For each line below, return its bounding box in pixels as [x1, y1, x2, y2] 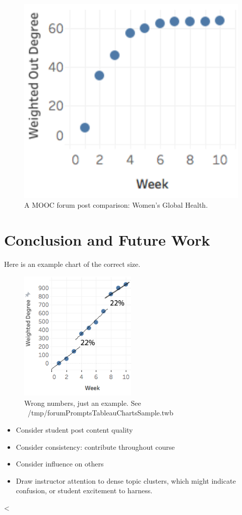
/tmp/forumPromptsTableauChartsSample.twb [27, 407, 173, 418]
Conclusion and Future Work [4, 229, 210, 250]
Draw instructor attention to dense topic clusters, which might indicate [16, 475, 236, 486]
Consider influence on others [16, 458, 104, 469]
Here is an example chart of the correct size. [4, 259, 141, 269]
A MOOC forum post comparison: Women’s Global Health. [24, 200, 208, 210]
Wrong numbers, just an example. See [24, 397, 141, 408]
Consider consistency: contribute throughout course [16, 441, 175, 452]
